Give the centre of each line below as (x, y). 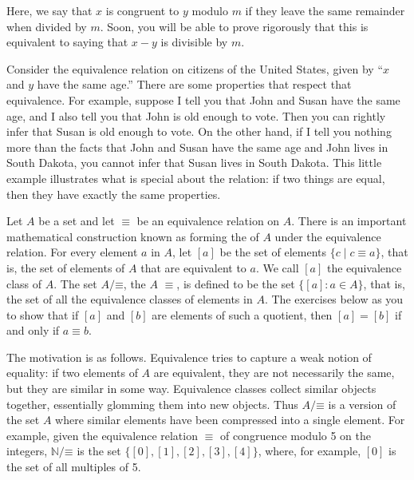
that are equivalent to (193, 267)
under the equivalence (328, 236)
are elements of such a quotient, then (242, 314)
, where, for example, (310, 451)
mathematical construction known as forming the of (133, 236)
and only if (33, 330)
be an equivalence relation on (208, 221)
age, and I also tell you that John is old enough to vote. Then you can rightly (196, 115)
